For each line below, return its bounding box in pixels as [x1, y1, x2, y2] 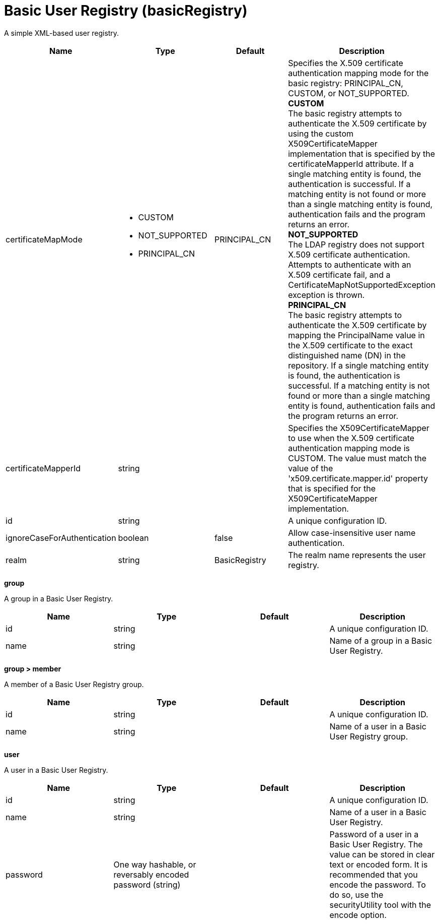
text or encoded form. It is [329, 859, 428, 870]
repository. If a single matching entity [288, 360, 429, 371]
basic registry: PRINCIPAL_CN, [288, 78, 403, 88]
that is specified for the [288, 483, 376, 494]
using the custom [288, 128, 353, 139]
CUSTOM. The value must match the [288, 453, 427, 463]
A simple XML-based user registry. [4, 28, 119, 37]
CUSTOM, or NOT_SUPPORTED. [288, 88, 409, 98]
